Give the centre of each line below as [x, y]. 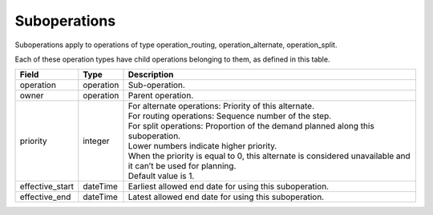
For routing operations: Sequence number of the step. [230, 116]
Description [151, 74]
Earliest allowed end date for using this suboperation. [228, 186]
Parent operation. [161, 96]
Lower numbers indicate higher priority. [202, 146]
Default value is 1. [161, 176]
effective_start [47, 186]
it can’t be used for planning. [182, 166]
